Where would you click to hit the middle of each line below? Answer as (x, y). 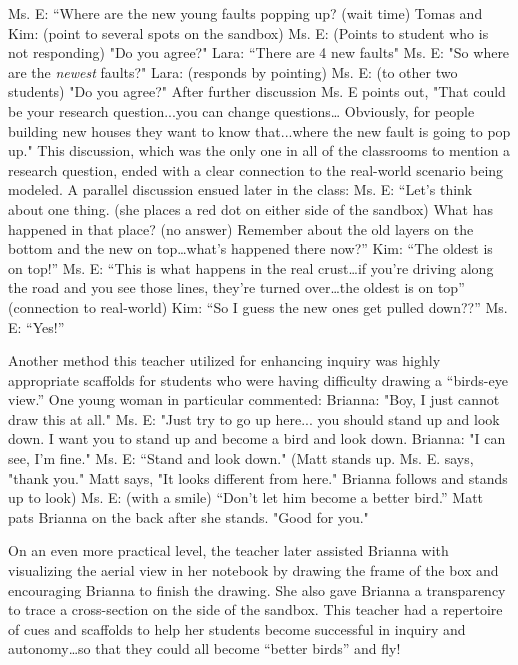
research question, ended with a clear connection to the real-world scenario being (256, 169)
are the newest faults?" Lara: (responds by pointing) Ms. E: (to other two (233, 71)
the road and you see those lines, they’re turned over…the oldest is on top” (236, 287)
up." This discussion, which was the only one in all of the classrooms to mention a (259, 150)
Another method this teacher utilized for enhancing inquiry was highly (224, 360)
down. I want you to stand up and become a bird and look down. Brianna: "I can (257, 438)
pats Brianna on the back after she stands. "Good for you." (188, 516)
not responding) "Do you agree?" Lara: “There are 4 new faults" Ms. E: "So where (259, 52)
